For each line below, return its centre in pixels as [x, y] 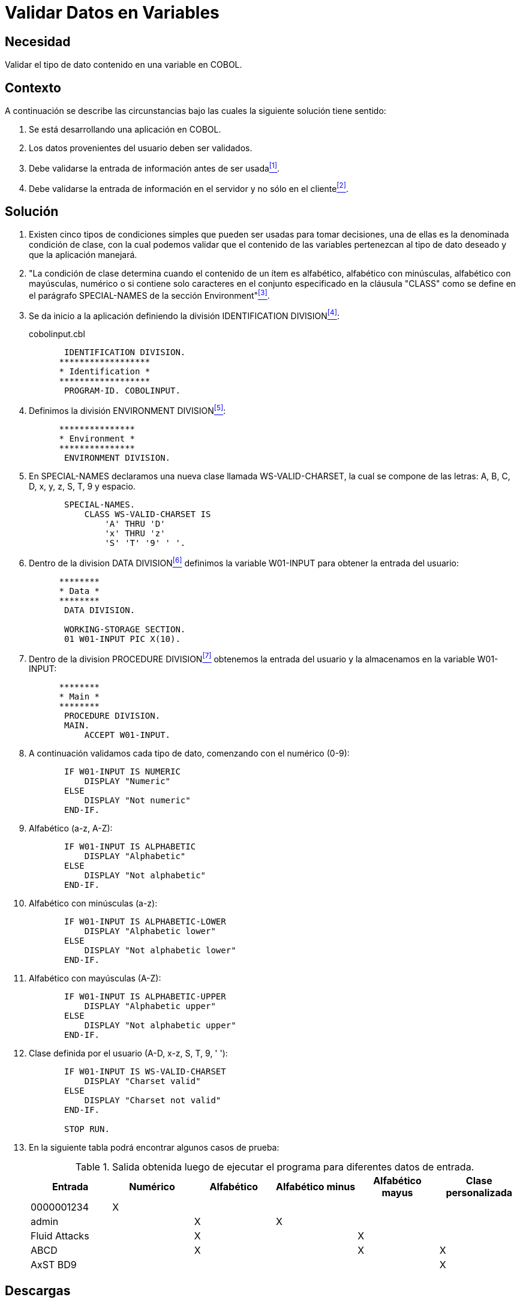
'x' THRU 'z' [135, 534]
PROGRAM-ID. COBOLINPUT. [122, 391]
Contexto [33, 88]
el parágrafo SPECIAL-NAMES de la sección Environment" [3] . [149, 295]
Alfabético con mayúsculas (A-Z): [95, 978]
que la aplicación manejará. [83, 255]
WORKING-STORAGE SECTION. [125, 629]
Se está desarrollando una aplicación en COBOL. [125, 130]
